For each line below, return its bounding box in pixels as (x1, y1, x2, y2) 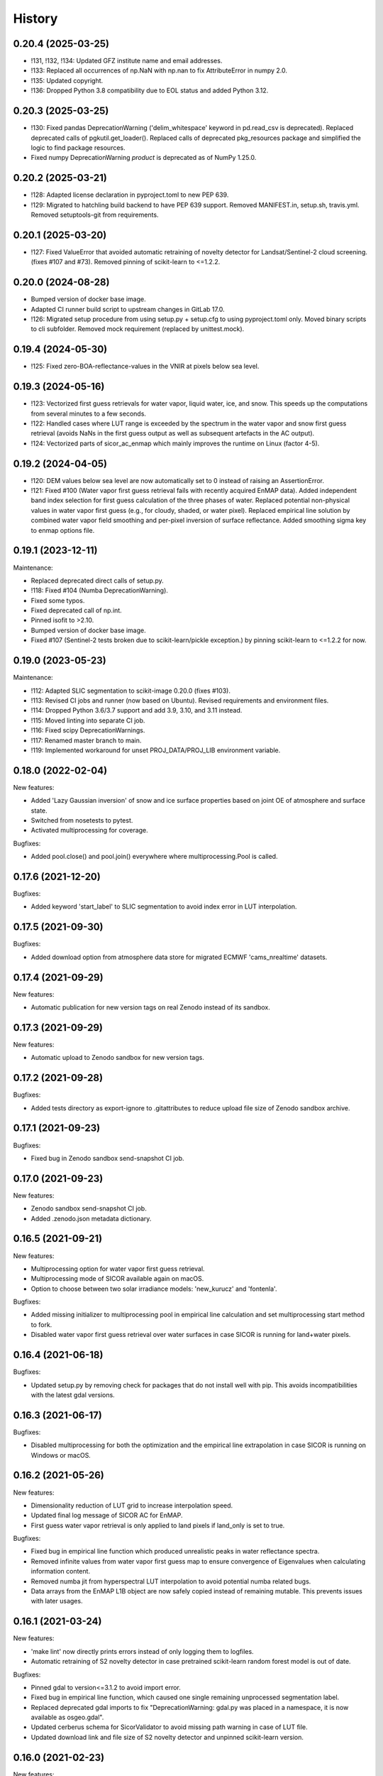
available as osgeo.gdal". (30, 1713, 104, 1722)
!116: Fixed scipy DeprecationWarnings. (30, 726, 145, 735)
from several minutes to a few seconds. (30, 409, 147, 418)
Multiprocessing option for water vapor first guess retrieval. (30, 1265, 205, 1273)
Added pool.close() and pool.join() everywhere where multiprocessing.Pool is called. (30, 852, 278, 861)
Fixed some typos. (30, 596, 85, 605)
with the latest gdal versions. (30, 1390, 115, 1399)
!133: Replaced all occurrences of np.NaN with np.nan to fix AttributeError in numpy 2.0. (30, 66, 287, 75)
